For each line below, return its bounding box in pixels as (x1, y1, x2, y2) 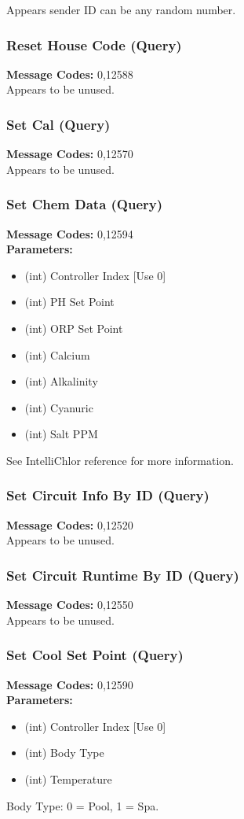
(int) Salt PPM (24, 426, 98, 442)
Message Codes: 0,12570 (6, 146, 133, 162)
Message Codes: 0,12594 (6, 225, 133, 242)
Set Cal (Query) (6, 114, 111, 134)
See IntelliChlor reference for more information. (6, 452, 234, 468)
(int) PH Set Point (24, 293, 115, 310)
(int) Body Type (24, 744, 104, 761)
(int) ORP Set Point (24, 320, 123, 336)
